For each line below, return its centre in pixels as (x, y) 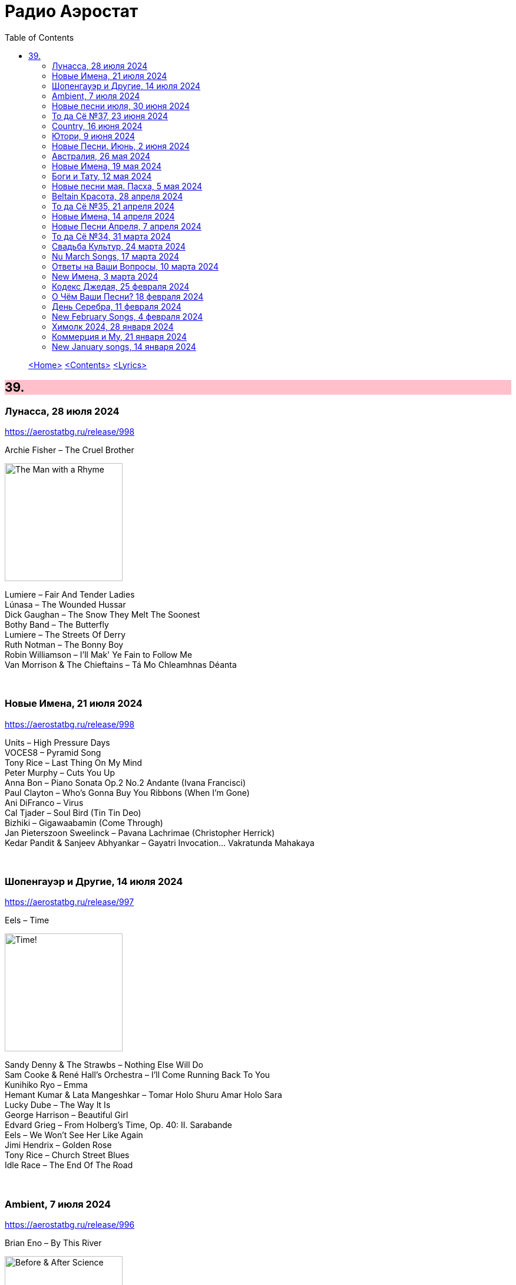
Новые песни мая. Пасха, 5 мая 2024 (127, 186)
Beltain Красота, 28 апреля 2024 (118, 196)
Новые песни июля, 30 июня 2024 (121, 106)
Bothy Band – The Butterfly (57, 624)
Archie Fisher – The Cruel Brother (70, 450)
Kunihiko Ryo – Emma (46, 1085)
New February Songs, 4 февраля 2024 (128, 316)
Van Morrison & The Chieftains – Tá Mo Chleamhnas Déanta (121, 664)
